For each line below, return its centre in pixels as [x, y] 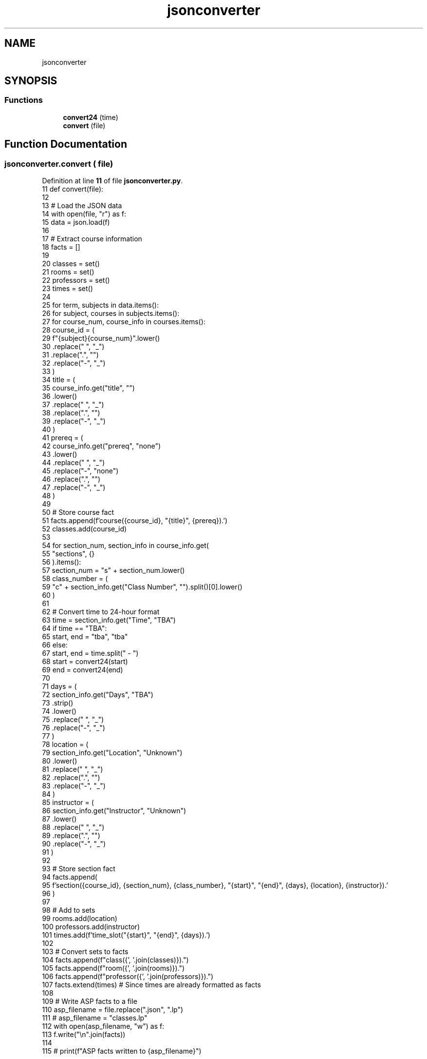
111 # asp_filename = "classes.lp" [95, 1018]
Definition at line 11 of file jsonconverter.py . [112, 181]
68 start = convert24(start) [85, 662]
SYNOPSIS [31, 81]
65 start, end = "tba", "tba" [85, 637]
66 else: [55, 645]
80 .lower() [60, 761]
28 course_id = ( [68, 330]
